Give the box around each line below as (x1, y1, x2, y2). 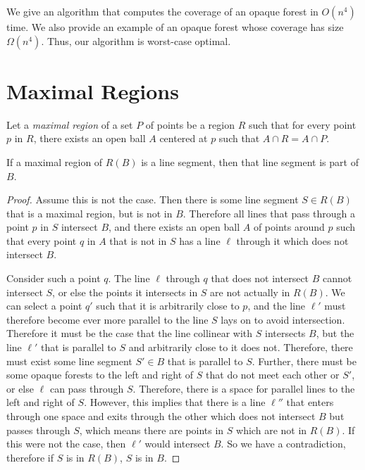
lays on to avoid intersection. (221, 312, 345, 326)
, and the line (247, 298, 306, 313)
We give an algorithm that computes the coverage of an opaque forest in (6, 4, 318, 18)
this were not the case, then (6, 436, 126, 451)
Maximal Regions (6, 76, 179, 105)
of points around (253, 220, 325, 234)
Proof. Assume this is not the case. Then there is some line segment (6, 192, 299, 207)
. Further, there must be (252, 353, 357, 368)
